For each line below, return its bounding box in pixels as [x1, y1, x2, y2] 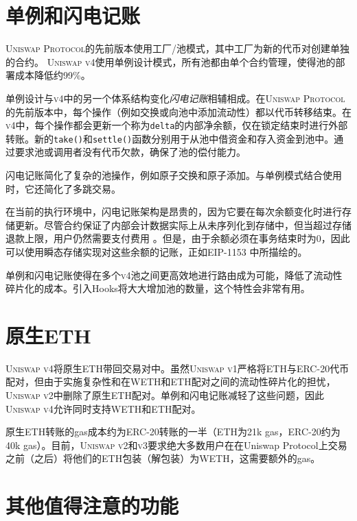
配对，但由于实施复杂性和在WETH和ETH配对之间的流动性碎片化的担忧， [5, 374, 336, 389]
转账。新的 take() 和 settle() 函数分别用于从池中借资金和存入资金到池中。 [5, 131, 334, 145]
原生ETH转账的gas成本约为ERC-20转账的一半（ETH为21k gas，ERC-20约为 [5, 424, 341, 439]
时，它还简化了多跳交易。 [5, 181, 121, 195]
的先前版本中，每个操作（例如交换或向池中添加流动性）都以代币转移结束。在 [5, 104, 352, 119]
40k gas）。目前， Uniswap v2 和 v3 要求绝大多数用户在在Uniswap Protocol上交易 [5, 437, 347, 452]
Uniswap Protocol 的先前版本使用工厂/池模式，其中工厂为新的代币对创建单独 [5, 41, 349, 56]
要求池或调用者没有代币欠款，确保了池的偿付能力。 [14, 145, 246, 159]
